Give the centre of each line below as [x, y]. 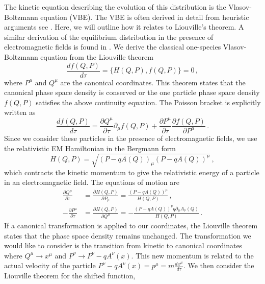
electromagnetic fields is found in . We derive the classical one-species [113, 47]
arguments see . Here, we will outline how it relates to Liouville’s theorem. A [124, 27]
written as [20, 112]
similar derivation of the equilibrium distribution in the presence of [109, 37]
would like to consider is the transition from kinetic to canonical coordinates [123, 245]
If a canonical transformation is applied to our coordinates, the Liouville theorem [131, 226]
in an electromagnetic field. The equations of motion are [92, 182]
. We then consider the [219, 265]
